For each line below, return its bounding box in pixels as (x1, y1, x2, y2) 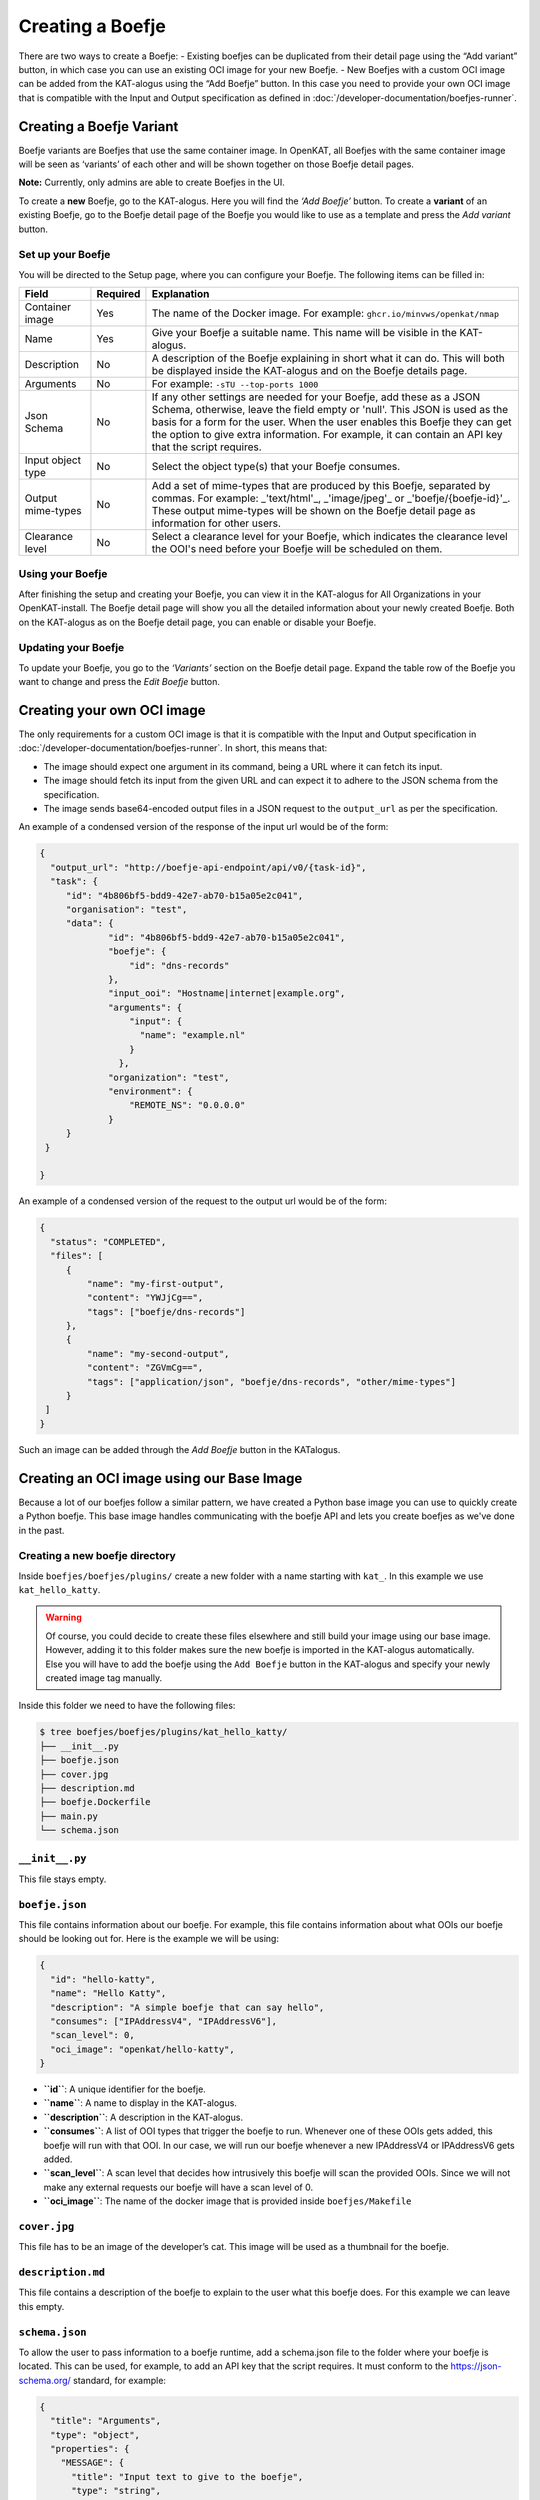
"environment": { (108, 1086, 194, 1097)
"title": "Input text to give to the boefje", (71, 2471, 304, 2482)
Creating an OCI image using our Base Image (18, 1470, 303, 1487)
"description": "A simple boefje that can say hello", (50, 2001, 325, 2013)
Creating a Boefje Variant (18, 118, 179, 135)
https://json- (450, 2360, 502, 2372)
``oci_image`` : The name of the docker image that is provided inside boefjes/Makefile (43, 2195, 412, 2207)
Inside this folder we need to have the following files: (18, 1700, 236, 1712)
